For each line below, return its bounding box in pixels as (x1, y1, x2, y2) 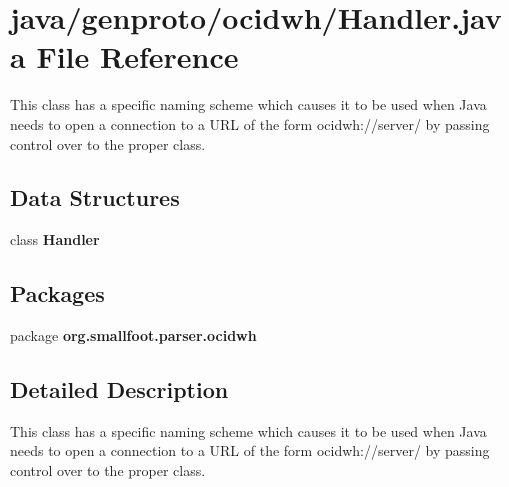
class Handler (10, 229, 100, 250)
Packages (10, 278, 105, 309)
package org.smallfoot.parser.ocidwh (10, 325, 257, 346)
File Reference (36, 36, 239, 77)
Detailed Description (10, 374, 229, 405)
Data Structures (10, 182, 180, 213)
